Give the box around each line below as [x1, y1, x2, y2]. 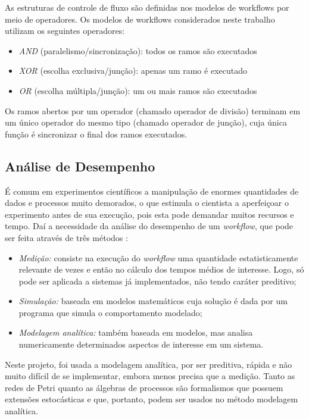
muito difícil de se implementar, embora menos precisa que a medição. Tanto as [5, 370, 295, 382]
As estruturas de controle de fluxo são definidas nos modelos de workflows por [5, 1, 289, 13]
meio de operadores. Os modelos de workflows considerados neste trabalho [5, 12, 275, 25]
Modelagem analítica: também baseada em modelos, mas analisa [18, 326, 253, 339]
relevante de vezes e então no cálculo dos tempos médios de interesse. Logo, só [18, 263, 304, 276]
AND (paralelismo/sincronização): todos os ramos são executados [18, 44, 257, 57]
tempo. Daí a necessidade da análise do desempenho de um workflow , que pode [5, 220, 294, 232]
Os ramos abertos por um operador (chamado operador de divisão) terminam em [5, 104, 301, 117]
